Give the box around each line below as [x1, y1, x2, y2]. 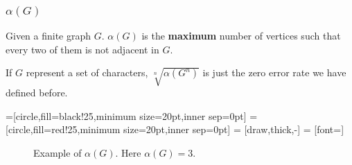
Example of [33, 146, 82, 160]
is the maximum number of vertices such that [141, 28, 341, 43]
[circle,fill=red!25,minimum [6, 122, 121, 137]
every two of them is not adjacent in [6, 42, 159, 56]
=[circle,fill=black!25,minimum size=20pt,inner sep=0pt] [6, 108, 247, 123]
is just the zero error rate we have [202, 65, 346, 80]
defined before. [6, 85, 68, 100]
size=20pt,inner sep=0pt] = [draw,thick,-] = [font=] [123, 122, 344, 137]
